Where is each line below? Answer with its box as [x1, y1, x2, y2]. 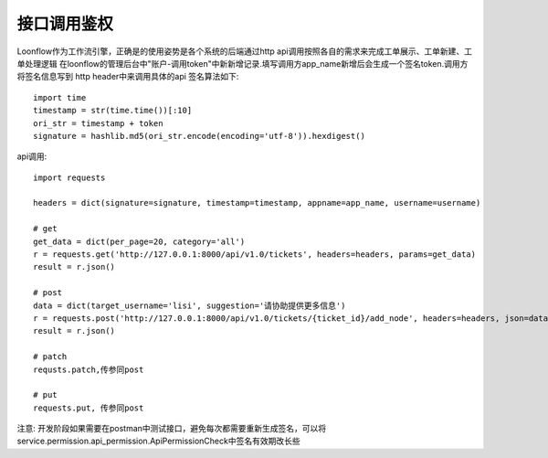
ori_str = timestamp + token [33, 118, 163, 128]
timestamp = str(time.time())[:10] [33, 105, 193, 116]
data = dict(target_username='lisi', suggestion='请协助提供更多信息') [33, 300, 346, 311]
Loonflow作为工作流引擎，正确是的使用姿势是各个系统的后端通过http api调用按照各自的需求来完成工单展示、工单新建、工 [16, 46, 472, 57]
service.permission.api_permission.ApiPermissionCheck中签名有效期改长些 [16, 435, 300, 447]
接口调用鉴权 [16, 14, 114, 34]
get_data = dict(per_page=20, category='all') [33, 236, 246, 247]
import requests [33, 172, 106, 183]
